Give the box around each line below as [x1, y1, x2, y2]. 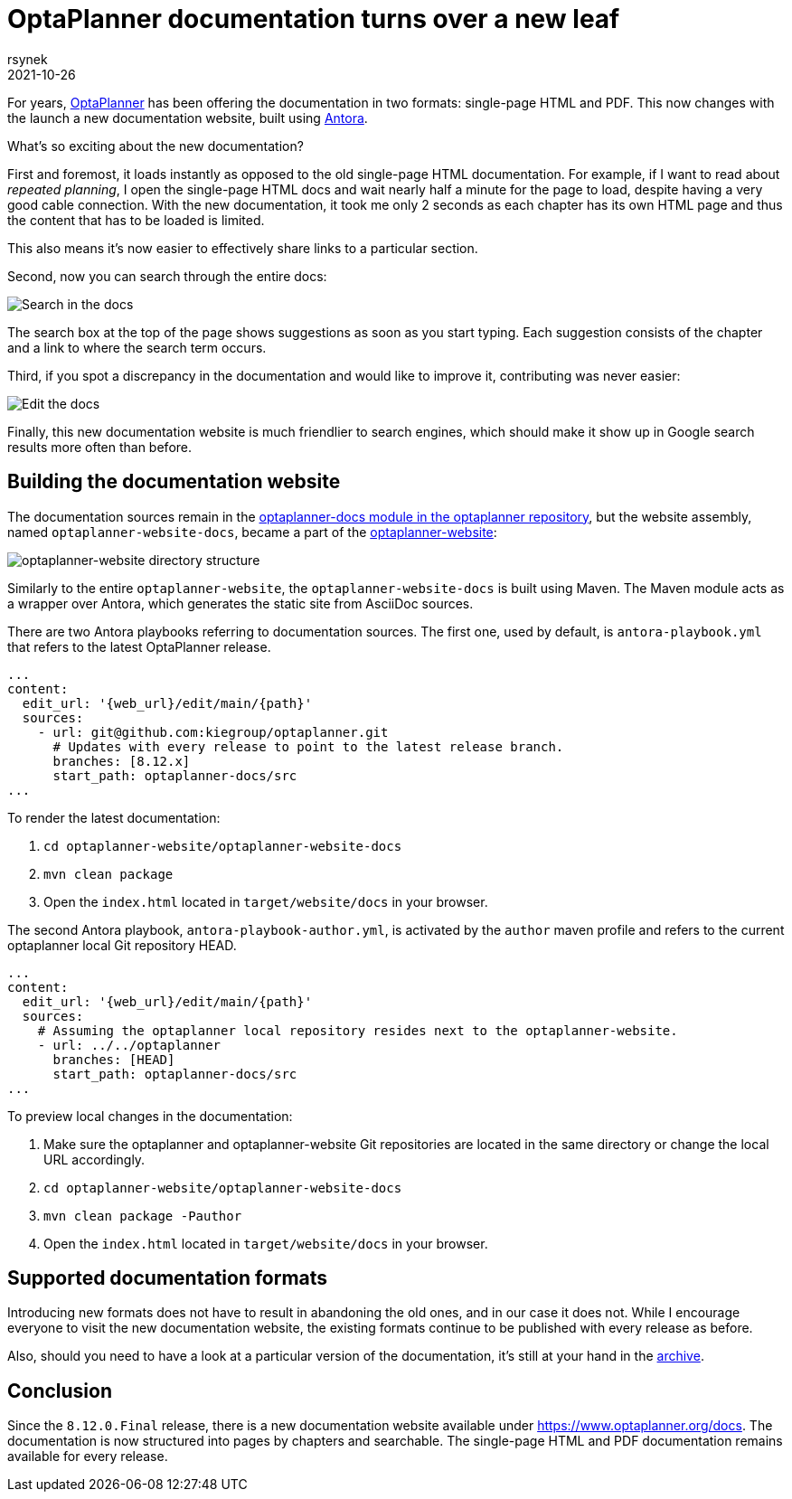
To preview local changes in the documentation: [7, 1108, 293, 1124]
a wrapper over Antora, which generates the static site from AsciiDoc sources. [7, 595, 474, 611]
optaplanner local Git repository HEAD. [7, 937, 237, 953]
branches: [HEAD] [52, 1051, 175, 1067]
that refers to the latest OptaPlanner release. [7, 638, 271, 655]
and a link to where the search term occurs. [7, 339, 267, 355]
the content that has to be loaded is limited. [7, 212, 265, 228]
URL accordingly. [43, 1151, 146, 1167]
